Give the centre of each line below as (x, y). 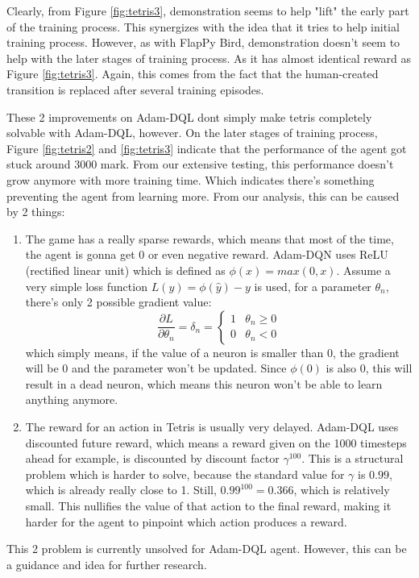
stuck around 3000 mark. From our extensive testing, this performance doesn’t (200, 164)
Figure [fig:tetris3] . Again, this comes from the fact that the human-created (193, 74)
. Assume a (363, 270)
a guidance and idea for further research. (107, 564)
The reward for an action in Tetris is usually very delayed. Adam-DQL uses (212, 427)
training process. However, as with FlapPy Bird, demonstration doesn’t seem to (203, 42)
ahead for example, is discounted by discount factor (152, 458)
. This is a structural (353, 458)
